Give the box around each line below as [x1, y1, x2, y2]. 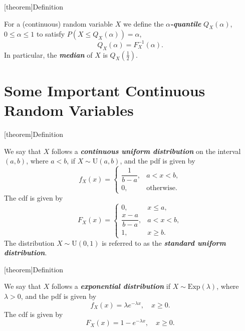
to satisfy [36, 29, 65, 39]
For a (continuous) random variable [4, 18, 113, 29]
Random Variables [4, 100, 134, 120]
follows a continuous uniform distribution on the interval [51, 145, 241, 156]
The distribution [4, 237, 55, 248]
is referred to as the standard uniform [102, 237, 226, 248]
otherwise [146, 185, 175, 192]
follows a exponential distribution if [51, 281, 171, 291]
